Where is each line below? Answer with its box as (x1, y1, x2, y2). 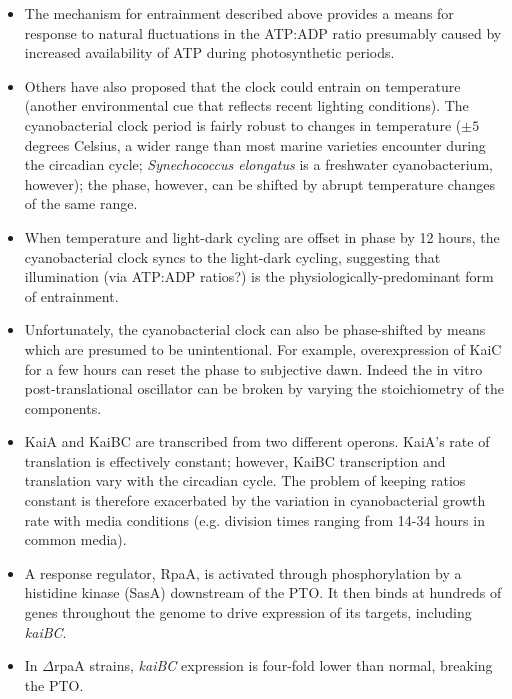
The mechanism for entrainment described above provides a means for (24, 3, 454, 23)
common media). (24, 529, 127, 550)
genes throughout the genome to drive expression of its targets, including (24, 602, 472, 623)
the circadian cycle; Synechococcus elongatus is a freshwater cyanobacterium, (24, 154, 493, 175)
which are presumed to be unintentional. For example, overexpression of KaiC (24, 338, 502, 359)
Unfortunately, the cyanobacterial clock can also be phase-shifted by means (24, 319, 486, 340)
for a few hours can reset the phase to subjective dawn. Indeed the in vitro (24, 358, 483, 379)
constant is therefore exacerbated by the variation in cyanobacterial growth (24, 490, 486, 511)
